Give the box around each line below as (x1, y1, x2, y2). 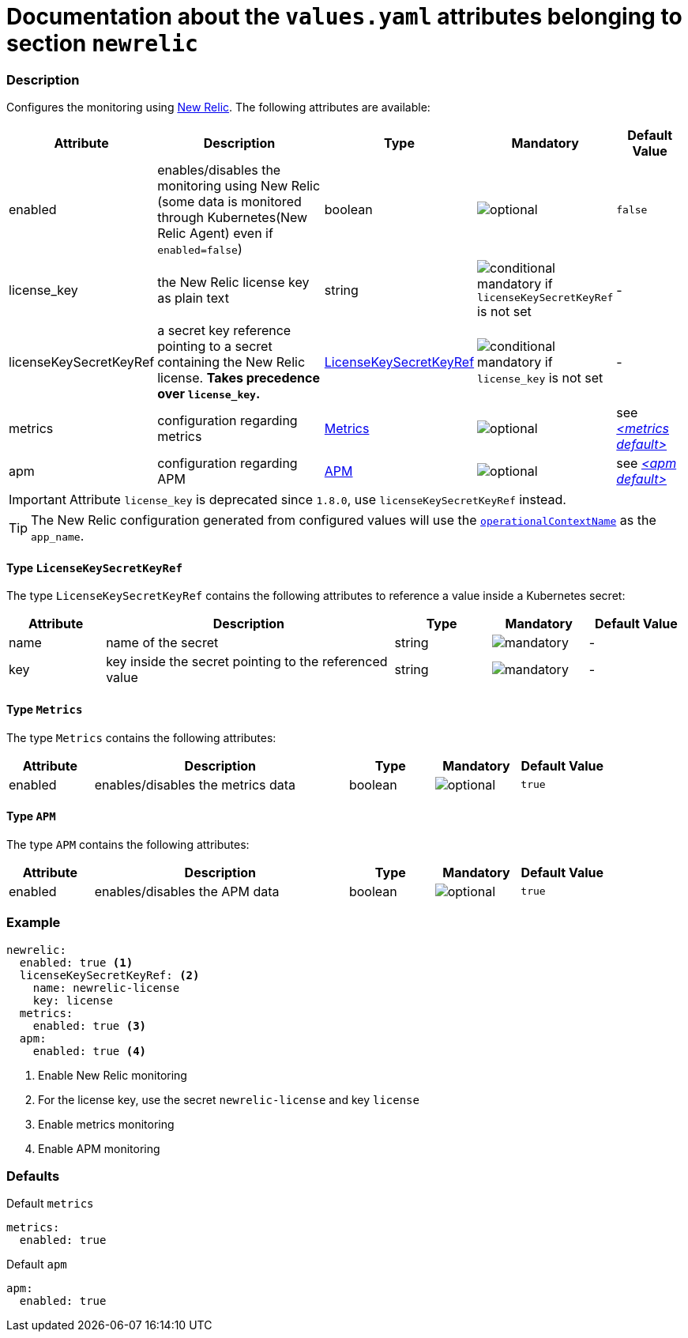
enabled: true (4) (32, 1044, 147, 1057)
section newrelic (6, 30, 198, 57)
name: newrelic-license (32, 981, 180, 994)
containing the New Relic (157, 354, 306, 371)
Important (9, 492, 66, 508)
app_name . (31, 528, 85, 545)
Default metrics (6, 1197, 94, 1211)
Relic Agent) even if (157, 225, 273, 242)
